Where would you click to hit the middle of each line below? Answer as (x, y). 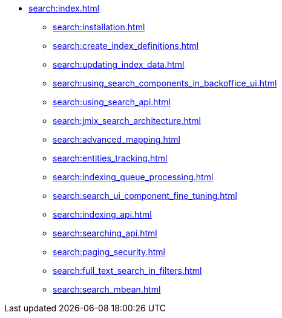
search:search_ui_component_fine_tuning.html (145, 196)
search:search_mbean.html (107, 289)
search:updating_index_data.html (119, 64)
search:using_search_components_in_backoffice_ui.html (165, 83)
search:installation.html (99, 27)
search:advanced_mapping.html (116, 139)
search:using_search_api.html (112, 102)
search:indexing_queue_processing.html (133, 177)
